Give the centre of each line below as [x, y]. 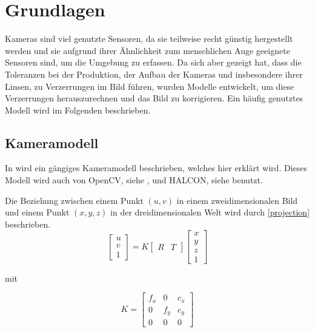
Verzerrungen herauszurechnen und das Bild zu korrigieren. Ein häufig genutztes [154, 98]
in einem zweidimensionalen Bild [237, 200]
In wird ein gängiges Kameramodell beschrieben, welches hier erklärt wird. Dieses [156, 168]
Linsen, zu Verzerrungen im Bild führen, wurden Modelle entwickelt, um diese [150, 86]
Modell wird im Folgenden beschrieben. [78, 110]
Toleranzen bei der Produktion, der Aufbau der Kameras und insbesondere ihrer [154, 74]
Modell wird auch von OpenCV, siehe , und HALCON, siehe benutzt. [134, 180]
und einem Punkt [37, 212]
